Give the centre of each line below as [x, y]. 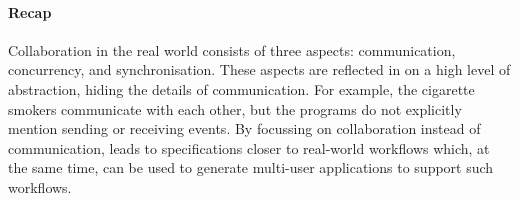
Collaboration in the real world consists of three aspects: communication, [232, 49]
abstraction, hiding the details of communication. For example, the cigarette [241, 88]
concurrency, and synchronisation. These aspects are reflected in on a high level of [259, 69]
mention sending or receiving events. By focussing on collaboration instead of [244, 128]
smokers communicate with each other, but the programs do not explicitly [235, 108]
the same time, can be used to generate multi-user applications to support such [251, 167]
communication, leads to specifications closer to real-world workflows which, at [249, 147]
